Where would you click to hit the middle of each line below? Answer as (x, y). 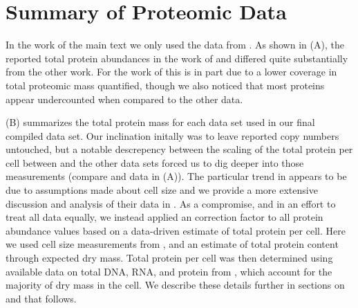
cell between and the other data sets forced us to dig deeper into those (155, 162)
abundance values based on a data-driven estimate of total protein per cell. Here (176, 230)
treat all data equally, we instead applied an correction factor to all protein (164, 217)
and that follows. (41, 298)
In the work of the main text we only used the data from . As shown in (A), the (175, 45)
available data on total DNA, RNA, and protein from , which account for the (169, 271)
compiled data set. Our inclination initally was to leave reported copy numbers (172, 135)
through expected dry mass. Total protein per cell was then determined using (169, 258)
